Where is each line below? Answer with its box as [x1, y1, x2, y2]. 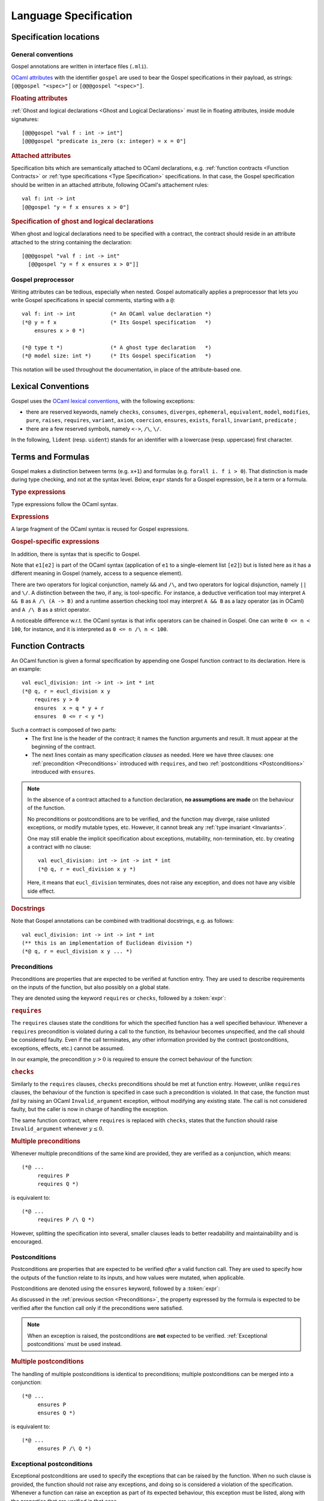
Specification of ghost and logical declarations [11, 217, 154, 225]
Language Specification [11, 9, 133, 22]
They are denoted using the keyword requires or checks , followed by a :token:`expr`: [11, 994, 226, 1002]
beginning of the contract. [31, 743, 96, 750]
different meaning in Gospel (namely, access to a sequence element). [11, 570, 183, 577]
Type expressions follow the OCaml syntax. [11, 501, 118, 508]
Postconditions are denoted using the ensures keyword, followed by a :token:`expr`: [11, 1285, 220, 1292]
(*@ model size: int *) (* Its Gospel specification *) [22, 352, 212, 360]
